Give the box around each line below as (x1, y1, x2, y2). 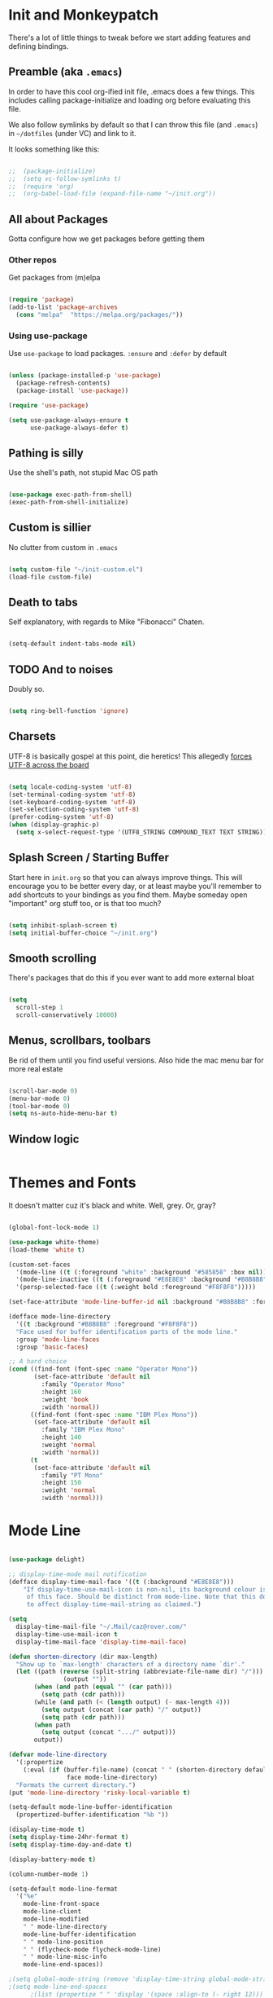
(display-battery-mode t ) (8, 1855, 96, 1864)
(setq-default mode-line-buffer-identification (8, 1803, 173, 1811)
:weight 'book (41, 1395, 89, 1403)
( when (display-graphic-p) (8, 821, 100, 829)
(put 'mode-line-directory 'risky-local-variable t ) (8, 1789, 191, 1797)
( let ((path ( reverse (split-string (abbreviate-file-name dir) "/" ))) (15, 1668, 264, 1676)
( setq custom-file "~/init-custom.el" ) (8, 565, 144, 574)
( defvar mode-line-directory (8, 1750, 107, 1759)
